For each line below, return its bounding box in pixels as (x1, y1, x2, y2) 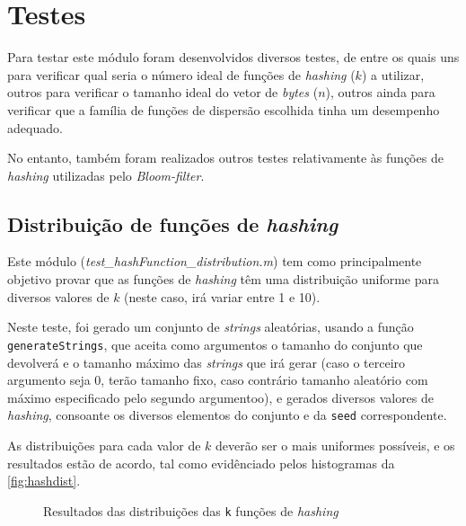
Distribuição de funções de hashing (7, 210, 339, 237)
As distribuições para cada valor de (7, 435, 201, 454)
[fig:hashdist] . (7, 471, 81, 490)
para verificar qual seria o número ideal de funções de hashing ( (7, 65, 356, 84)
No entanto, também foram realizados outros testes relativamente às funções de (7, 148, 444, 167)
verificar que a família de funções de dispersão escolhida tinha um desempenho (7, 100, 440, 119)
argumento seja (7, 370, 91, 389)
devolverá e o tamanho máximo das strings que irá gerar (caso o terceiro (7, 352, 406, 371)
